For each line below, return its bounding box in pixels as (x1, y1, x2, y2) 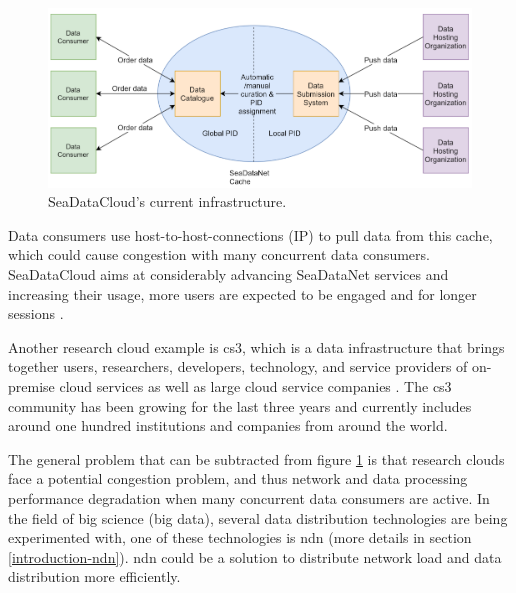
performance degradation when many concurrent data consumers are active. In (8, 487, 490, 508)
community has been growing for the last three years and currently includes (8, 395, 472, 416)
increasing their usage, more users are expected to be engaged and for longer (8, 283, 477, 304)
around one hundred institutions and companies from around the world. (8, 415, 448, 436)
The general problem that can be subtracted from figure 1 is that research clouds (8, 448, 505, 469)
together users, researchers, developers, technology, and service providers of (8, 356, 468, 377)
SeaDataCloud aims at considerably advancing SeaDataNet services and (8, 264, 449, 284)
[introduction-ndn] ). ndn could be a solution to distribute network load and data (8, 546, 502, 567)
